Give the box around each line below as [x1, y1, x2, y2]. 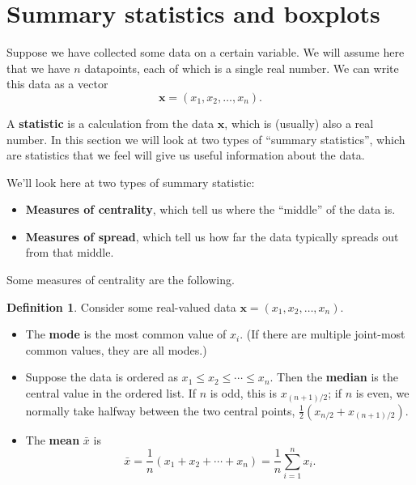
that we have [6, 59, 70, 76]
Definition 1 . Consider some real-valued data [6, 298, 236, 315]
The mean [25, 431, 80, 448]
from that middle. [25, 244, 114, 261]
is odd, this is [210, 385, 278, 402]
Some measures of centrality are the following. [6, 271, 235, 288]
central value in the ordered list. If [25, 385, 196, 402]
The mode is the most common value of [25, 325, 227, 342]
